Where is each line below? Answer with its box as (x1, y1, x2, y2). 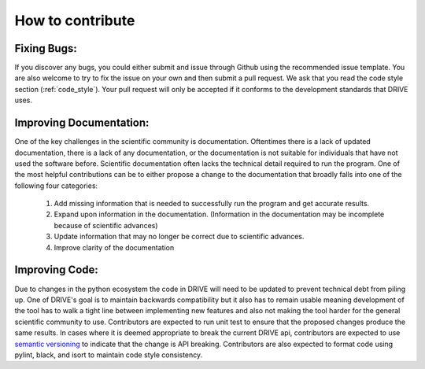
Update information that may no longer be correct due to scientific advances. (54, 232, 305, 242)
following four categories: (14, 181, 98, 190)
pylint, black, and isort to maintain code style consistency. (14, 350, 203, 360)
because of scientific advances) (54, 220, 158, 230)
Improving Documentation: (14, 116, 150, 130)
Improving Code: (14, 264, 98, 277)
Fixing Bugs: (14, 42, 78, 55)
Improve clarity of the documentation (54, 242, 175, 252)
